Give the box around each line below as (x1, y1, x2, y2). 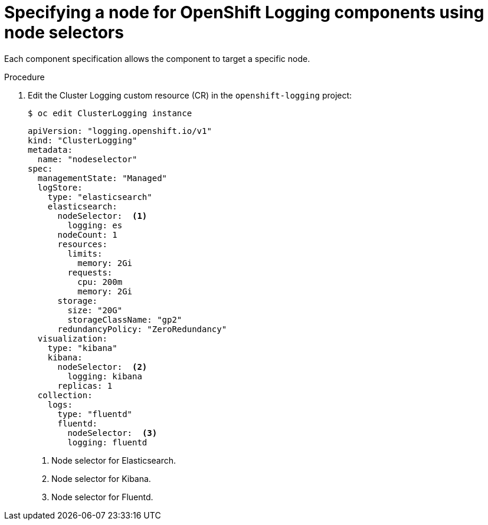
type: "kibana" (47, 343, 117, 353)
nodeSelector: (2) (57, 362, 148, 372)
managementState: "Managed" (37, 173, 168, 183)
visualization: (37, 333, 107, 343)
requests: (67, 267, 113, 277)
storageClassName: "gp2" (67, 314, 182, 324)
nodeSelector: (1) (57, 211, 148, 221)
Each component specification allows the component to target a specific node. (4, 53, 310, 64)
